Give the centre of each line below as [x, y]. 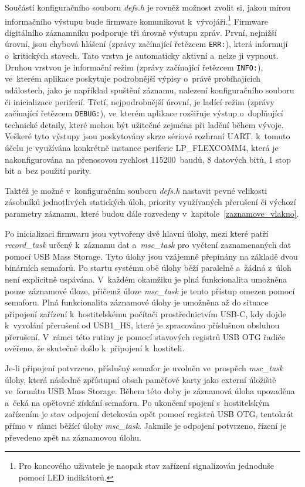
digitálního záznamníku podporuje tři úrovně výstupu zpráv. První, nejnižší [141, 32]
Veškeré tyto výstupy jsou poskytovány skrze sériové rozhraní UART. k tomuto [148, 136]
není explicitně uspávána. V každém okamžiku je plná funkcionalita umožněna [146, 279]
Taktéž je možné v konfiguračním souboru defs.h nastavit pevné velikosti [136, 190]
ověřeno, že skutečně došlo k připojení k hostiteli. [95, 348]
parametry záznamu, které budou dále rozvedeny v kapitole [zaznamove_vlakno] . [152, 213]
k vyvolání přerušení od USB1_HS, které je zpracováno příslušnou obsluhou [142, 325]
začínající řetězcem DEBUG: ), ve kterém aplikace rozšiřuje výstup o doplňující [144, 113]
